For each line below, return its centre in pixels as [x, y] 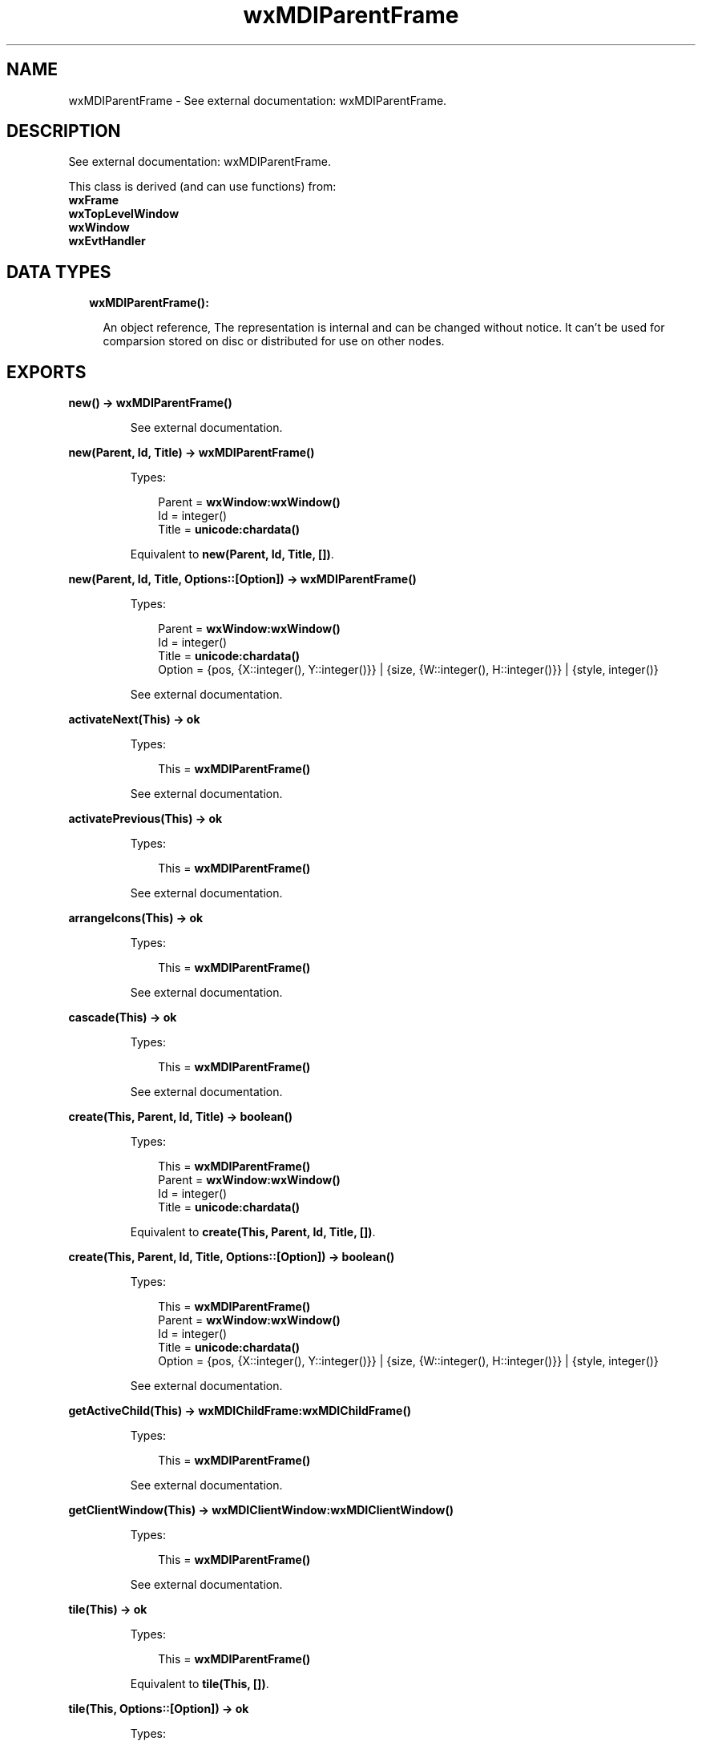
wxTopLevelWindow [124, 214]
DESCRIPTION [64, 131]
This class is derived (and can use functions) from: [202, 187]
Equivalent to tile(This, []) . [200, 1684]
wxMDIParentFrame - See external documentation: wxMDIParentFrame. [258, 100]
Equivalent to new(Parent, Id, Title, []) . [232, 554]
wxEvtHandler [107, 241]
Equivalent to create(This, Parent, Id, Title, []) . [253, 1232]
